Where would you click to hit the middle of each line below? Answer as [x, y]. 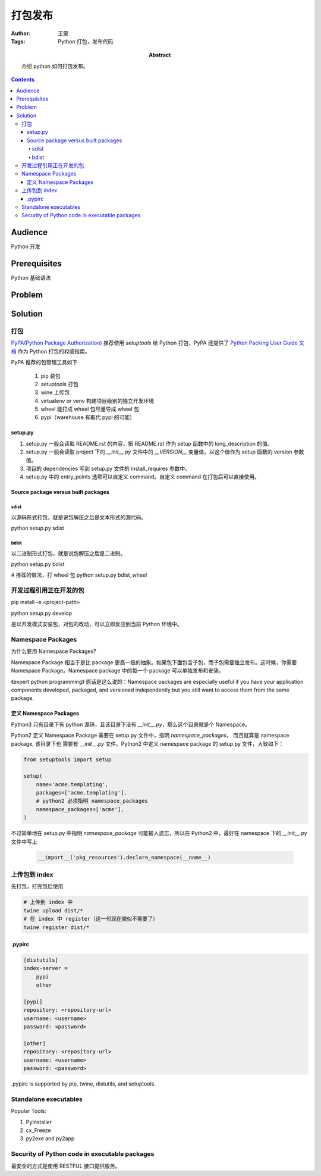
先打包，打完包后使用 [37, 886]
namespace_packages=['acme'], [80, 809]
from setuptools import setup [67, 759]
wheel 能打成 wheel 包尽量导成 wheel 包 [90, 409]
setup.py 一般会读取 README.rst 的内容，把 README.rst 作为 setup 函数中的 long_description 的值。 [149, 443]
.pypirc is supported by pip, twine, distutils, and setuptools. [83, 1084]
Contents [23, 80]
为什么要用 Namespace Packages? [53, 651]
